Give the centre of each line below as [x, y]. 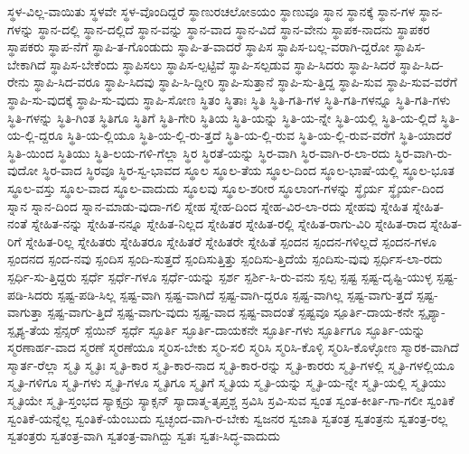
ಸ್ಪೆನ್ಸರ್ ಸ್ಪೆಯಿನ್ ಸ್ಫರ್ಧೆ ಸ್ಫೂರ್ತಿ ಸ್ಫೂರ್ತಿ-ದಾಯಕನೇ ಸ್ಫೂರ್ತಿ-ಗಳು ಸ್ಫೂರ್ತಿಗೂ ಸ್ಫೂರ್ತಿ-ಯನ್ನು [239, 329]
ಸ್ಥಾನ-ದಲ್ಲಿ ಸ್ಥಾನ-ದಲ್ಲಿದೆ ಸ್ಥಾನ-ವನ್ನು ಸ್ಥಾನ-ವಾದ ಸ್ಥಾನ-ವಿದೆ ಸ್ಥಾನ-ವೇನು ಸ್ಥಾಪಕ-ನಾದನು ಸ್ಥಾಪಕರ [234, 28]
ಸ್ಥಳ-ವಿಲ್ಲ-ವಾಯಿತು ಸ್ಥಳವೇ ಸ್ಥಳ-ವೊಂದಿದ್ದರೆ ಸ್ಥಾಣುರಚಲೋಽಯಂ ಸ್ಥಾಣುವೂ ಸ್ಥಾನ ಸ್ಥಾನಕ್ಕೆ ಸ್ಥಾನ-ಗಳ [211, 11]
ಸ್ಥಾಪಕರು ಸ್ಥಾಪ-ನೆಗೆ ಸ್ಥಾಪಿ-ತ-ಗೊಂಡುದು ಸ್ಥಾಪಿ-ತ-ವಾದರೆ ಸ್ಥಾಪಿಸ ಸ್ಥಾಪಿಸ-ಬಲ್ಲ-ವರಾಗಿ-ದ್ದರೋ [199, 46]
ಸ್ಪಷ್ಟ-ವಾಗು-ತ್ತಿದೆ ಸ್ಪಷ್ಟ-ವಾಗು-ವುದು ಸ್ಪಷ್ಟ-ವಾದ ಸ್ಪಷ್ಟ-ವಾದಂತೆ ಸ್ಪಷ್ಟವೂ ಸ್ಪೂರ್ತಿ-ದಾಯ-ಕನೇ [231, 312]
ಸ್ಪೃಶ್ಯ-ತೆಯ [28, 329]
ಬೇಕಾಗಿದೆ [27, 64]
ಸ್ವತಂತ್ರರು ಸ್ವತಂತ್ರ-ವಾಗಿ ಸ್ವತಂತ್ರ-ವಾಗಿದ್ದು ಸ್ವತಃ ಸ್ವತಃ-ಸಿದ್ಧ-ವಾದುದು [144, 435]
